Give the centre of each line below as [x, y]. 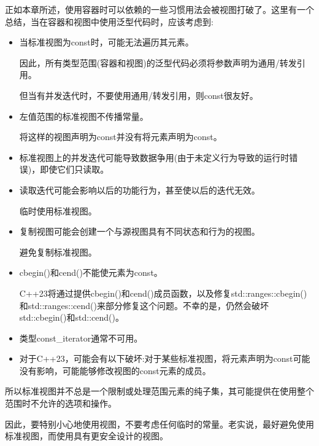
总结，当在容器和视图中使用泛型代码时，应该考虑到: [109, 21]
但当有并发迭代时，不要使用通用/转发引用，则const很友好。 [139, 95]
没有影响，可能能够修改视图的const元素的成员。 [115, 370]
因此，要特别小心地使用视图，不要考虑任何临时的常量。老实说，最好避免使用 [159, 424]
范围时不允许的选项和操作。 [61, 403]
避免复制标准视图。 [58, 252]
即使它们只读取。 [75, 169]
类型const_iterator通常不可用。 [81, 338]
